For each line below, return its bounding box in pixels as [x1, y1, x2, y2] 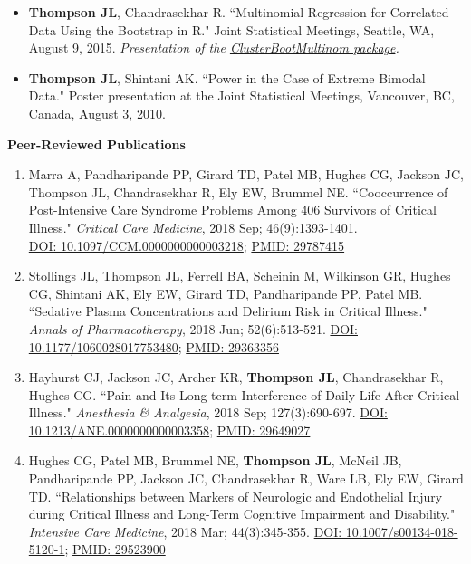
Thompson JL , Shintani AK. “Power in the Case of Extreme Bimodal [28, 68, 426, 87]
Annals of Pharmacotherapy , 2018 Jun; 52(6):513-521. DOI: [28, 319, 358, 338]
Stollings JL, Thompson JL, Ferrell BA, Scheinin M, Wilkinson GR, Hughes [28, 266, 451, 285]
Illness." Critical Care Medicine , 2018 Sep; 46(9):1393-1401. [28, 217, 358, 236]
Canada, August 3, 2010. [28, 103, 166, 122]
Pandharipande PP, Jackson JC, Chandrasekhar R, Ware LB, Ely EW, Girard [28, 469, 464, 488]
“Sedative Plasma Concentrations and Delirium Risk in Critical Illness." [28, 301, 428, 320]
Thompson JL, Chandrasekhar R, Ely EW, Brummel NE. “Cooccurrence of [28, 182, 448, 201]
